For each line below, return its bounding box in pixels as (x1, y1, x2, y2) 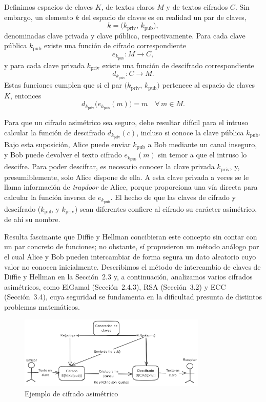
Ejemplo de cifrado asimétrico (25, 388, 118, 398)
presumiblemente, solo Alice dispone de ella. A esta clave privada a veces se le (4, 171, 249, 182)
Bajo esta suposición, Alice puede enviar (4, 138, 131, 149)
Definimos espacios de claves (4, 2, 93, 12)
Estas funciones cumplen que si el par (4, 79, 122, 90)
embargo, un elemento (4, 11, 73, 22)
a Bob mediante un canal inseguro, (148, 138, 257, 149)
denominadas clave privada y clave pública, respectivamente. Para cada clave (4, 30, 245, 41)
